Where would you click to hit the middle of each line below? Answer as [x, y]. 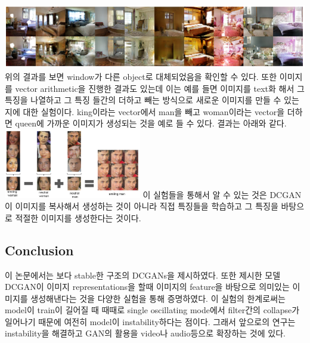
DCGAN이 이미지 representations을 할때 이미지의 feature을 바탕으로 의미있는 [147, 287]
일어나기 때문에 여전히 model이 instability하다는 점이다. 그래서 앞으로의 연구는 [150, 321]
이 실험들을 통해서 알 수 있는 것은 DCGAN [222, 194]
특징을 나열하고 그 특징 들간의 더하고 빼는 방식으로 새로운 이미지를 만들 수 [143, 100]
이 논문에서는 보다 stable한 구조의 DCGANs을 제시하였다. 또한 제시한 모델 [143, 275]
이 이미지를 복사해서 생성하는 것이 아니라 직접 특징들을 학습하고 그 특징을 [142, 206]
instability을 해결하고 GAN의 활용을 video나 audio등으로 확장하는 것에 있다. [145, 333]
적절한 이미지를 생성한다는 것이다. [78, 217]
